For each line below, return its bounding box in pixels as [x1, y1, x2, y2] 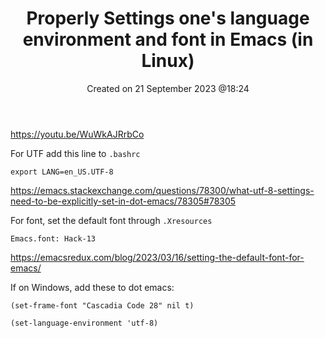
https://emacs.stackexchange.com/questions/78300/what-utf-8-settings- [10, 184, 315, 196]
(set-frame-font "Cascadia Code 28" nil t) [10, 300, 195, 311]
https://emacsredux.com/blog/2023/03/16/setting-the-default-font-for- [10, 251, 305, 263]
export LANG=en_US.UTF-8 [10, 167, 114, 177]
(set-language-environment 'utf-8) [10, 318, 159, 328]
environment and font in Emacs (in [22, 28, 314, 51]
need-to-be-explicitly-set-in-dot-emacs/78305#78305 [10, 195, 237, 207]
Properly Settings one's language [26, 7, 310, 30]
